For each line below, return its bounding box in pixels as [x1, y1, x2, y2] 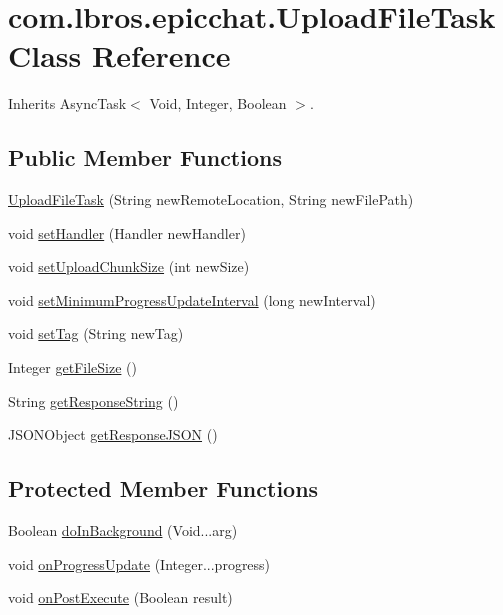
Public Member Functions [8, 142, 282, 173]
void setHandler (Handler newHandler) [8, 222, 246, 243]
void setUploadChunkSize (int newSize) [8, 256, 250, 277]
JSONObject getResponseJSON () [8, 424, 218, 445]
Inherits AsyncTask [8, 93, 127, 114]
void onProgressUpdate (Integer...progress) [8, 553, 271, 574]
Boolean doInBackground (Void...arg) [8, 520, 238, 541]
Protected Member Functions [8, 473, 319, 504]
